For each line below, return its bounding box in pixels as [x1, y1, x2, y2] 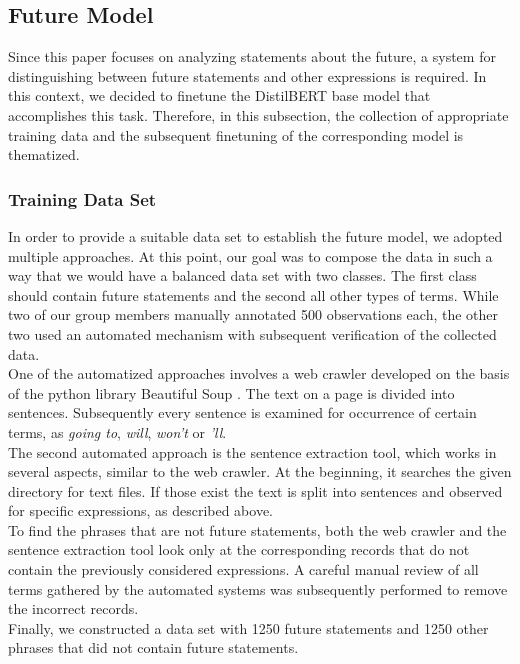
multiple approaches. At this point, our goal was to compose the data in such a [8, 245, 493, 266]
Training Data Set [8, 186, 157, 211]
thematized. [8, 144, 80, 165]
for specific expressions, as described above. [8, 500, 274, 521]
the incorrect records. [8, 598, 139, 619]
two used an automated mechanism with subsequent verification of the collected [8, 323, 497, 344]
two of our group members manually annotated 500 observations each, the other [8, 304, 499, 325]
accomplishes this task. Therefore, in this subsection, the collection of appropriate [8, 104, 509, 125]
